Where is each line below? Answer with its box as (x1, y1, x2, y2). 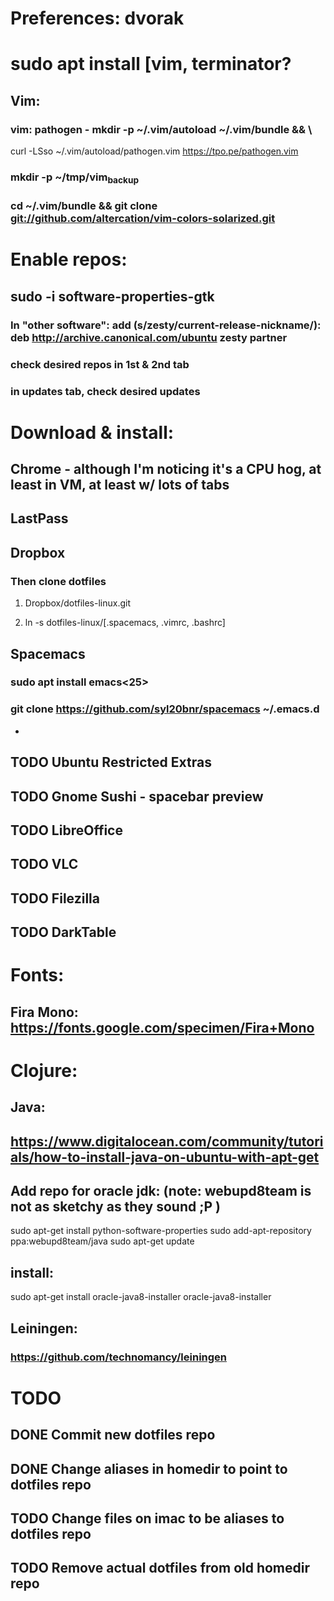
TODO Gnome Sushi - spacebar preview (10, 788, 264, 805)
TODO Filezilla (10, 890, 100, 907)
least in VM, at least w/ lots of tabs (10, 477, 230, 494)
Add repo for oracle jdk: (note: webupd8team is (10, 1183, 312, 1200)
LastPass (10, 510, 69, 527)
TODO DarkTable (10, 924, 117, 941)
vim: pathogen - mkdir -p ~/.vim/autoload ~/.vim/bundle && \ (10, 122, 313, 136)
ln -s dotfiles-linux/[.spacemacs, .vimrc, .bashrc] (24, 617, 226, 629)
